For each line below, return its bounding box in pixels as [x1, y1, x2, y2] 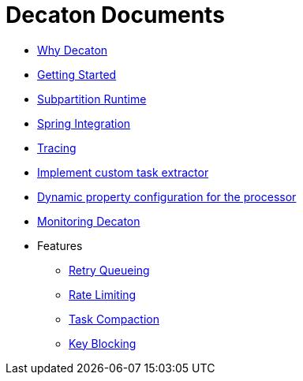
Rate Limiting [69, 287, 137, 301]
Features [37, 238, 83, 252]
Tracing [37, 140, 77, 155]
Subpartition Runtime [37, 92, 147, 106]
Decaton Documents [6, 2, 225, 28]
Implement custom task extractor [37, 165, 209, 179]
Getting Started [37, 67, 117, 81]
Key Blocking [69, 336, 137, 350]
